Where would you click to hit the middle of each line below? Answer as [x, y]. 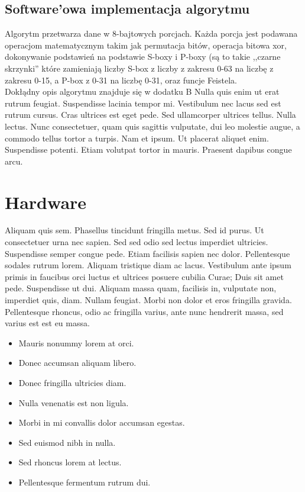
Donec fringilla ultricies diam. [72, 382]
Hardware [46, 202]
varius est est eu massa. [47, 323]
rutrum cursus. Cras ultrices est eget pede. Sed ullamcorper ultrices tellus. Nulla [150, 115]
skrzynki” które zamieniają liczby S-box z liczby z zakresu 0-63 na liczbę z [139, 68]
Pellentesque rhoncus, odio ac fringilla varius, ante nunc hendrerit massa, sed [144, 311]
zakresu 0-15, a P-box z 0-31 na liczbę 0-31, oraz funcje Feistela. [121, 80]
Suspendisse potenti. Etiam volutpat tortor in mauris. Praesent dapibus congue [148, 149]
